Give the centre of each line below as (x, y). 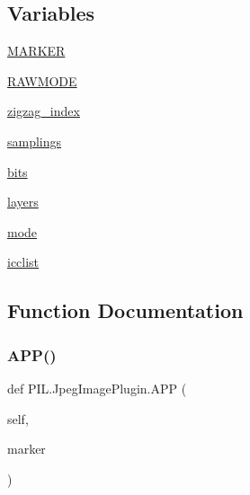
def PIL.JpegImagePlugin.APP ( (97, 388)
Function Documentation (125, 310)
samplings (35, 141)
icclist (23, 262)
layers (23, 202)
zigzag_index (44, 111)
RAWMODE (42, 80)
